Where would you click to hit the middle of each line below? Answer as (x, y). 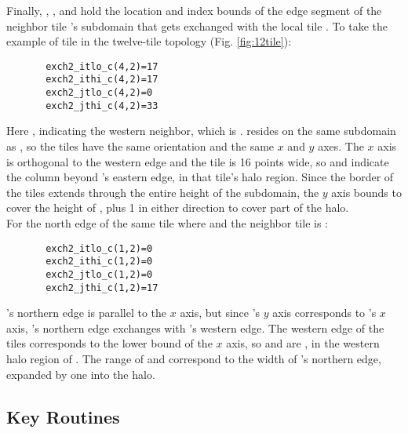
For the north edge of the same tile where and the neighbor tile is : (167, 222)
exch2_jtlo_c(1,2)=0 (99, 274)
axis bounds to (366, 192)
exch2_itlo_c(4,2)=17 (102, 66)
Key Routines (63, 416)
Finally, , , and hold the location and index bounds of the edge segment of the (194, 10)
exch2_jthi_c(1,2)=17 (102, 287)
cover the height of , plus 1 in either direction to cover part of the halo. (178, 207)
